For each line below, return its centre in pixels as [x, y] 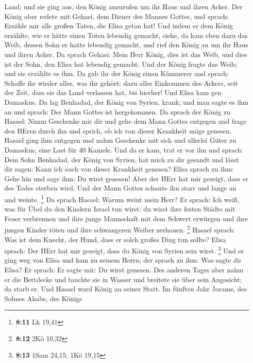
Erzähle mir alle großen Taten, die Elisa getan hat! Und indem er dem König [119, 26]
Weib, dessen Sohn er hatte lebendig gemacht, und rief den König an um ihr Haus [126, 45]
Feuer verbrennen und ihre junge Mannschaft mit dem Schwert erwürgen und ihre [126, 218]
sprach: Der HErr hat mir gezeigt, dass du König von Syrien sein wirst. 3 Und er [124, 250]
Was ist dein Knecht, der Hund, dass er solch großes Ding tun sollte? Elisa [115, 239]
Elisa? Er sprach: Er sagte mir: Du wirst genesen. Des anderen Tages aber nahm [124, 269]
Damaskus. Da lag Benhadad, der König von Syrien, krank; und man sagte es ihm [126, 102]
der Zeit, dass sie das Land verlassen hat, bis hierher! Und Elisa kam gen [113, 92]
